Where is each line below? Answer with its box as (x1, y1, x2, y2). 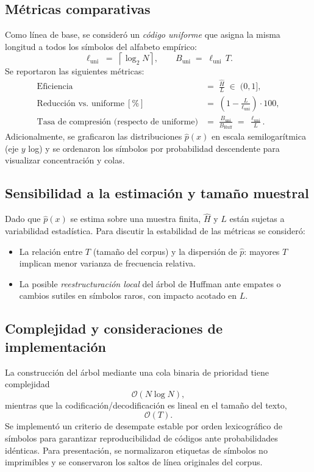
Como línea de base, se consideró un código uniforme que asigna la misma (5, 28, 280, 41)
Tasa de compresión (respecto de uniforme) (37, 117, 198, 126)
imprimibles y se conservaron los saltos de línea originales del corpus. (5, 456, 263, 468)
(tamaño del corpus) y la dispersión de (93, 245, 237, 257)
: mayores (244, 245, 280, 257)
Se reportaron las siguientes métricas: (5, 65, 145, 77)
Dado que (5, 212, 41, 225)
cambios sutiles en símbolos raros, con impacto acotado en (19, 289, 237, 302)
